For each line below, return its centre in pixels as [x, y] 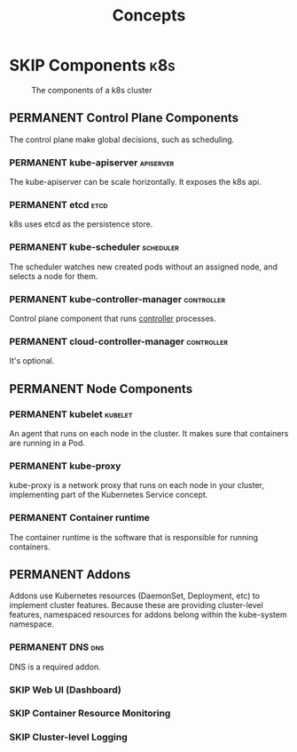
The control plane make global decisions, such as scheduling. [122, 140]
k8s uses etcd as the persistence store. [81, 224]
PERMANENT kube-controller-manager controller [117, 299]
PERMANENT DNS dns [57, 647]
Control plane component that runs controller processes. [113, 318]
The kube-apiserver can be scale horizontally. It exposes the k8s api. [135, 182]
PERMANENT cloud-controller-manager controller [119, 341]
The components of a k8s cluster [92, 90]
